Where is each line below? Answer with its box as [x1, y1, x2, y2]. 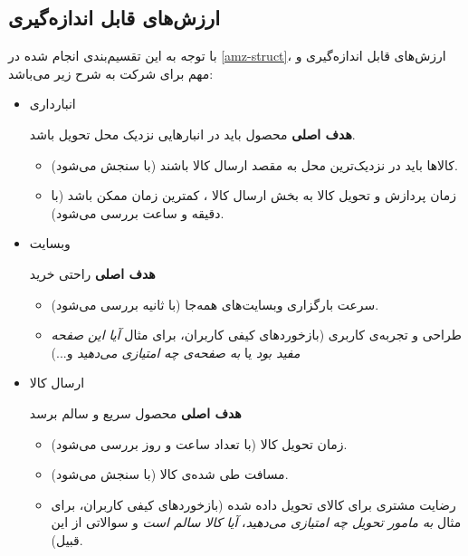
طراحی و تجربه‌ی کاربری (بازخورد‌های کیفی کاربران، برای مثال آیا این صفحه [51, 325, 462, 344]
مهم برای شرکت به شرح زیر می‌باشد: [8, 63, 214, 82]
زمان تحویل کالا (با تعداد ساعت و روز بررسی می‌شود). [51, 434, 348, 453]
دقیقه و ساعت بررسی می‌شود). [51, 203, 224, 222]
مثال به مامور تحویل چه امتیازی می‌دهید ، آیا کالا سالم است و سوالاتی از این [51, 513, 462, 532]
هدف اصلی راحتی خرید [29, 264, 156, 283]
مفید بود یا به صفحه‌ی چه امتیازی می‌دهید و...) [51, 342, 301, 361]
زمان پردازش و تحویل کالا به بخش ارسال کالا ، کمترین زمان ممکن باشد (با [51, 186, 456, 205]
